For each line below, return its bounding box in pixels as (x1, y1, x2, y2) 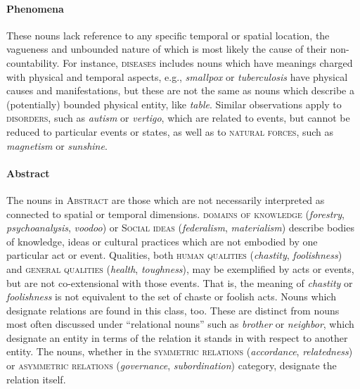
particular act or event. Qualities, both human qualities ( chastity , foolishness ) (6, 248, 342, 262)
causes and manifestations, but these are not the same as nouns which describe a (6, 83, 354, 98)
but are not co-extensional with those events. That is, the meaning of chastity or (6, 275, 353, 290)
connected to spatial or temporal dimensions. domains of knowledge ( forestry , (6, 206, 345, 221)
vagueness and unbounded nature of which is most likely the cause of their (6, 42, 327, 56)
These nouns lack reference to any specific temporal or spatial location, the (6, 27, 330, 42)
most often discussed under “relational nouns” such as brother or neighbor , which (6, 317, 354, 331)
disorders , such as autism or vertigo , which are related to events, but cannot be (6, 110, 350, 125)
